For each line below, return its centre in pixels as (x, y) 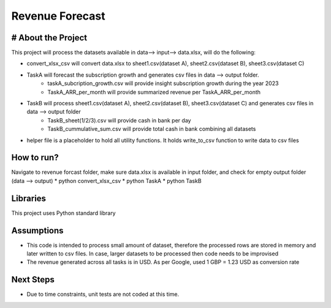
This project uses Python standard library (63, 213)
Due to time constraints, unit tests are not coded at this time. (103, 295)
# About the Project (49, 38)
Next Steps (33, 280)
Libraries (29, 198)
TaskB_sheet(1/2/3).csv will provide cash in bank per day (119, 120)
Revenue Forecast (58, 16)
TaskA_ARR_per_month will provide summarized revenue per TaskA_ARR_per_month (154, 92)
